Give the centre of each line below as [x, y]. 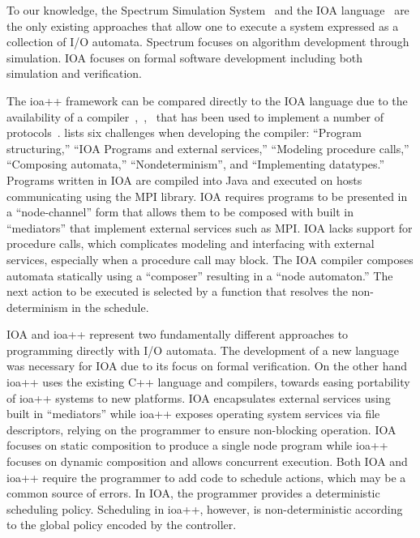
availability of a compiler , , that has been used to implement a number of [195, 116]
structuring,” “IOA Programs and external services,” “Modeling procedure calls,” [208, 148]
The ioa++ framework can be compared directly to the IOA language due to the [207, 100]
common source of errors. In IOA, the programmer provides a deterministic [193, 493]
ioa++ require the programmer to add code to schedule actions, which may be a [206, 477]
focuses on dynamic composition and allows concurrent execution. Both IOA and [207, 461]
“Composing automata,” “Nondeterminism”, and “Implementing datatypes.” [196, 164]
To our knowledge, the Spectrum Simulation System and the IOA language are [208, 10]
